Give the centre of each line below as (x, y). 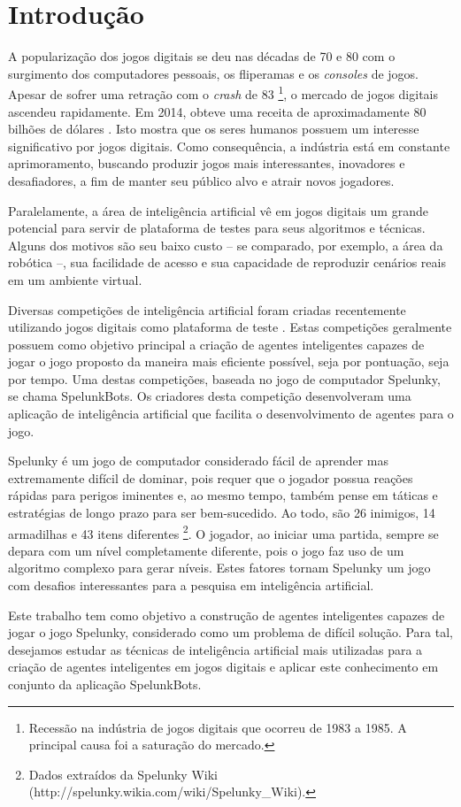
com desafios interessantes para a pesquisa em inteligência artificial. (191, 585)
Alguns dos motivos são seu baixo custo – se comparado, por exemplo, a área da (226, 245)
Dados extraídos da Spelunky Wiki (123, 774)
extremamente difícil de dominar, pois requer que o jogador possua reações (211, 477)
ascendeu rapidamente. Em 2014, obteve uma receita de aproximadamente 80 (217, 111)
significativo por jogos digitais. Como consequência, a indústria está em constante (229, 146)
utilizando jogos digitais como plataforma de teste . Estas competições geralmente (230, 327)
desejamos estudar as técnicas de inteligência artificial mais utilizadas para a (215, 649)
